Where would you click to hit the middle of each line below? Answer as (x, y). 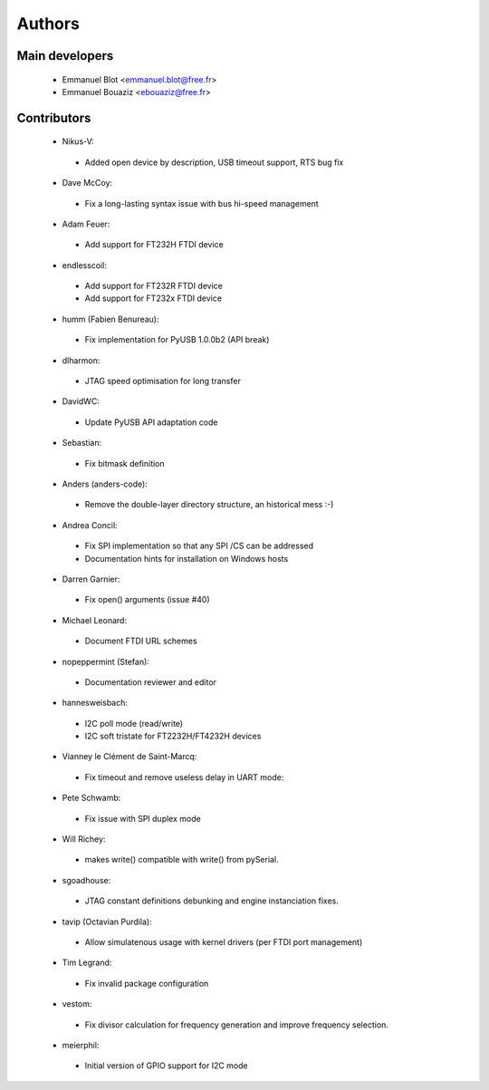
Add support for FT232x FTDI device (153, 298)
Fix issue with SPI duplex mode (143, 818)
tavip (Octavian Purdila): (107, 921)
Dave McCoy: (87, 183)
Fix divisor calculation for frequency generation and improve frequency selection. (237, 1025)
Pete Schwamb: (91, 798)
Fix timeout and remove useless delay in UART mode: (184, 777)
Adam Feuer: (86, 224)
